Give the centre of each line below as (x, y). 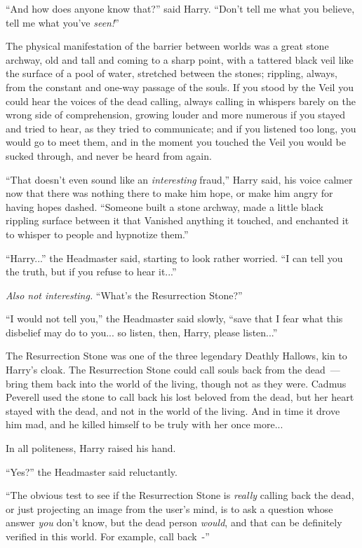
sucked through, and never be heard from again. (109, 155)
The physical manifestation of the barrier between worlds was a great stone (167, 46)
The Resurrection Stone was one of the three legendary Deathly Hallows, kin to (176, 356)
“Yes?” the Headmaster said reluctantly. (92, 471)
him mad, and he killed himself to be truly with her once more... (145, 424)
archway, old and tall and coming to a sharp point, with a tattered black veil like (180, 59)
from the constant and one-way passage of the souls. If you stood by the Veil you (180, 87)
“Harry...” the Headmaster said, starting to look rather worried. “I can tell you (174, 258)
